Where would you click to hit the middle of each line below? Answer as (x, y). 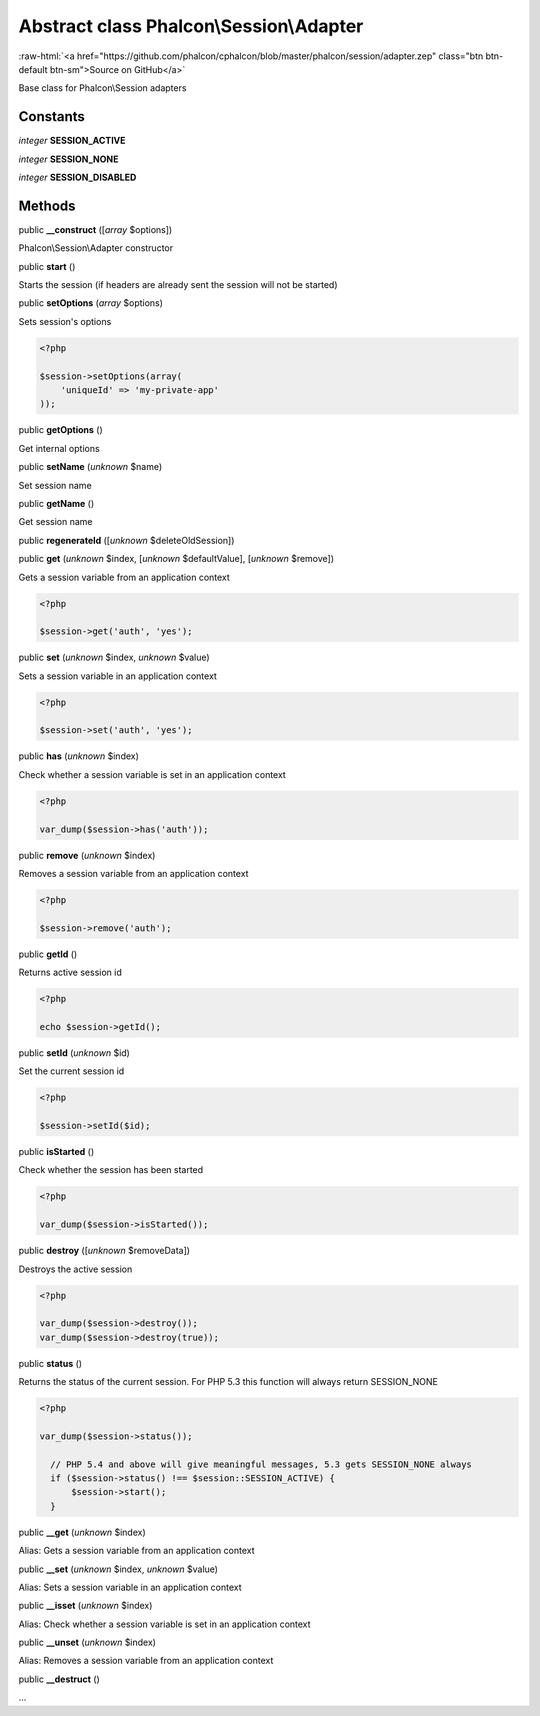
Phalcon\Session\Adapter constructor (96, 248)
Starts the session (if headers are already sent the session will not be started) (178, 285)
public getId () (48, 954)
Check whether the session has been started (111, 1170)
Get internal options (59, 448)
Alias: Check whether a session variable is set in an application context (164, 1624)
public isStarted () (56, 1151)
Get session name (56, 522)
